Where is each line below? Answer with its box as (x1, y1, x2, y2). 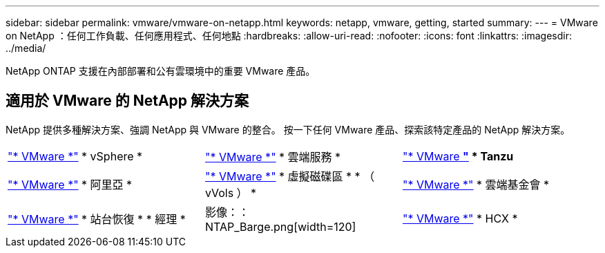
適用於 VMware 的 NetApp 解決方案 (6, 92, 249, 110)
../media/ (6, 42, 46, 54)
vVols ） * (204, 185, 257, 200)
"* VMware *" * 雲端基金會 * (402, 177, 550, 191)
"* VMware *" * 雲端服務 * (204, 149, 341, 164)
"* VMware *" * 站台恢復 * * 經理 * (8, 212, 186, 226)
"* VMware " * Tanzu (402, 149, 514, 163)
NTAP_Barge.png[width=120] (204, 219, 356, 234)
